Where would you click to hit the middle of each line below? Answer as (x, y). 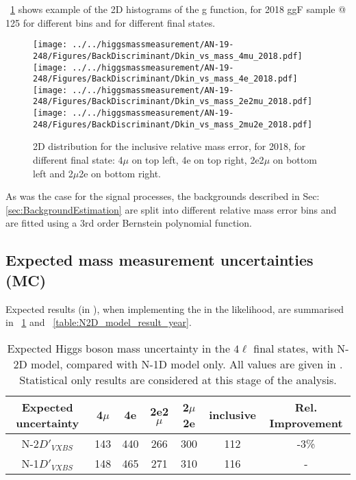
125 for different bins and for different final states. (111, 22)
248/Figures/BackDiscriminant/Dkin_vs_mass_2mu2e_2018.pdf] (173, 124)
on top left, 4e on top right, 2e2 (198, 160)
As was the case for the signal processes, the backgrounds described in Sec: (163, 196)
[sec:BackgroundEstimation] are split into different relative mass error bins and (171, 209)
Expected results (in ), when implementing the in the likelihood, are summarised (175, 308)
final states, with (293, 348)
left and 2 (53, 173)
